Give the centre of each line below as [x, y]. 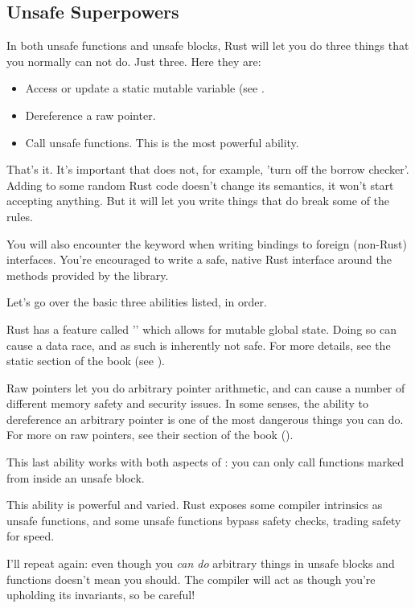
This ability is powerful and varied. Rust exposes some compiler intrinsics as [195, 505]
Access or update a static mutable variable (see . [145, 88]
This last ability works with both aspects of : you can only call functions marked [205, 462]
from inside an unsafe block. [76, 477]
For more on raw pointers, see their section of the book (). [150, 435]
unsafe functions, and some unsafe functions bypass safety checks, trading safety [204, 520]
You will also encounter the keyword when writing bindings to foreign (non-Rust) [207, 243]
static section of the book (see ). [86, 361]
